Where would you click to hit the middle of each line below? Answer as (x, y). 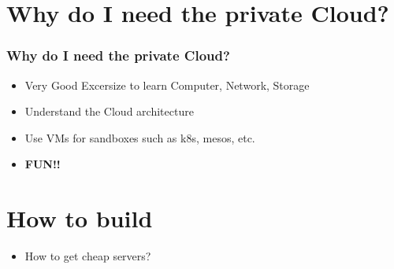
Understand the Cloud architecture (109, 111)
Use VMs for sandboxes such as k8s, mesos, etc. (140, 137)
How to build (80, 218)
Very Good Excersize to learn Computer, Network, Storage (167, 85)
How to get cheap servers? (88, 256)
